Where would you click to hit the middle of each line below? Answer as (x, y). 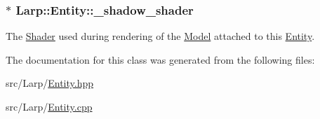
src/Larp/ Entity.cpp (49, 106)
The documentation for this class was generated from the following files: (160, 59)
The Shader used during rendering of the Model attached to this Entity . (160, 36)
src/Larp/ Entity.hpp (50, 83)
